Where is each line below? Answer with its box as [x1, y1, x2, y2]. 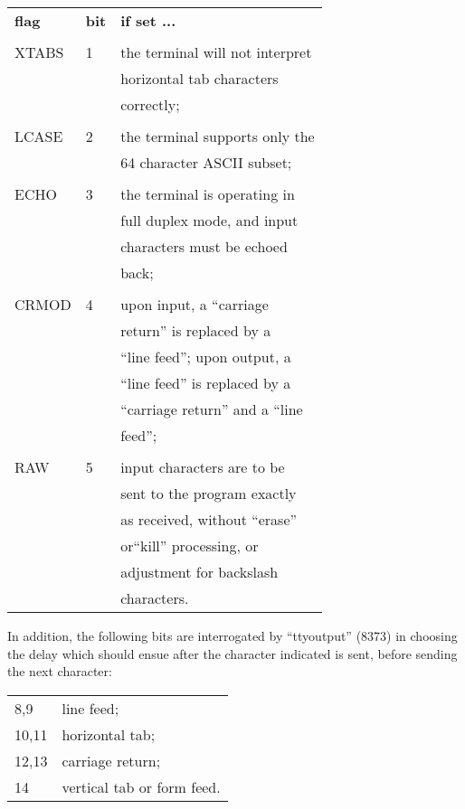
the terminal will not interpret [120, 42, 312, 62]
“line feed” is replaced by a [120, 372, 291, 393]
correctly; [120, 94, 180, 115]
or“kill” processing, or [120, 535, 259, 556]
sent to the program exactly [120, 483, 297, 503]
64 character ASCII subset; [120, 152, 292, 173]
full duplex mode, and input [120, 210, 299, 230]
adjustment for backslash [120, 561, 279, 582]
